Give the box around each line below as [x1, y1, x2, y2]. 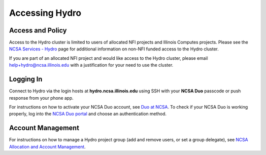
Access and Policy [9, 26, 67, 35]
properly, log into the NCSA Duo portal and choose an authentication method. [9, 111, 167, 117]
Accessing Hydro [9, 7, 81, 18]
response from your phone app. [9, 95, 74, 101]
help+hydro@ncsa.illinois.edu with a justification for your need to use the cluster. [9, 62, 173, 68]
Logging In [9, 75, 43, 83]
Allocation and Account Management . [9, 144, 86, 150]
